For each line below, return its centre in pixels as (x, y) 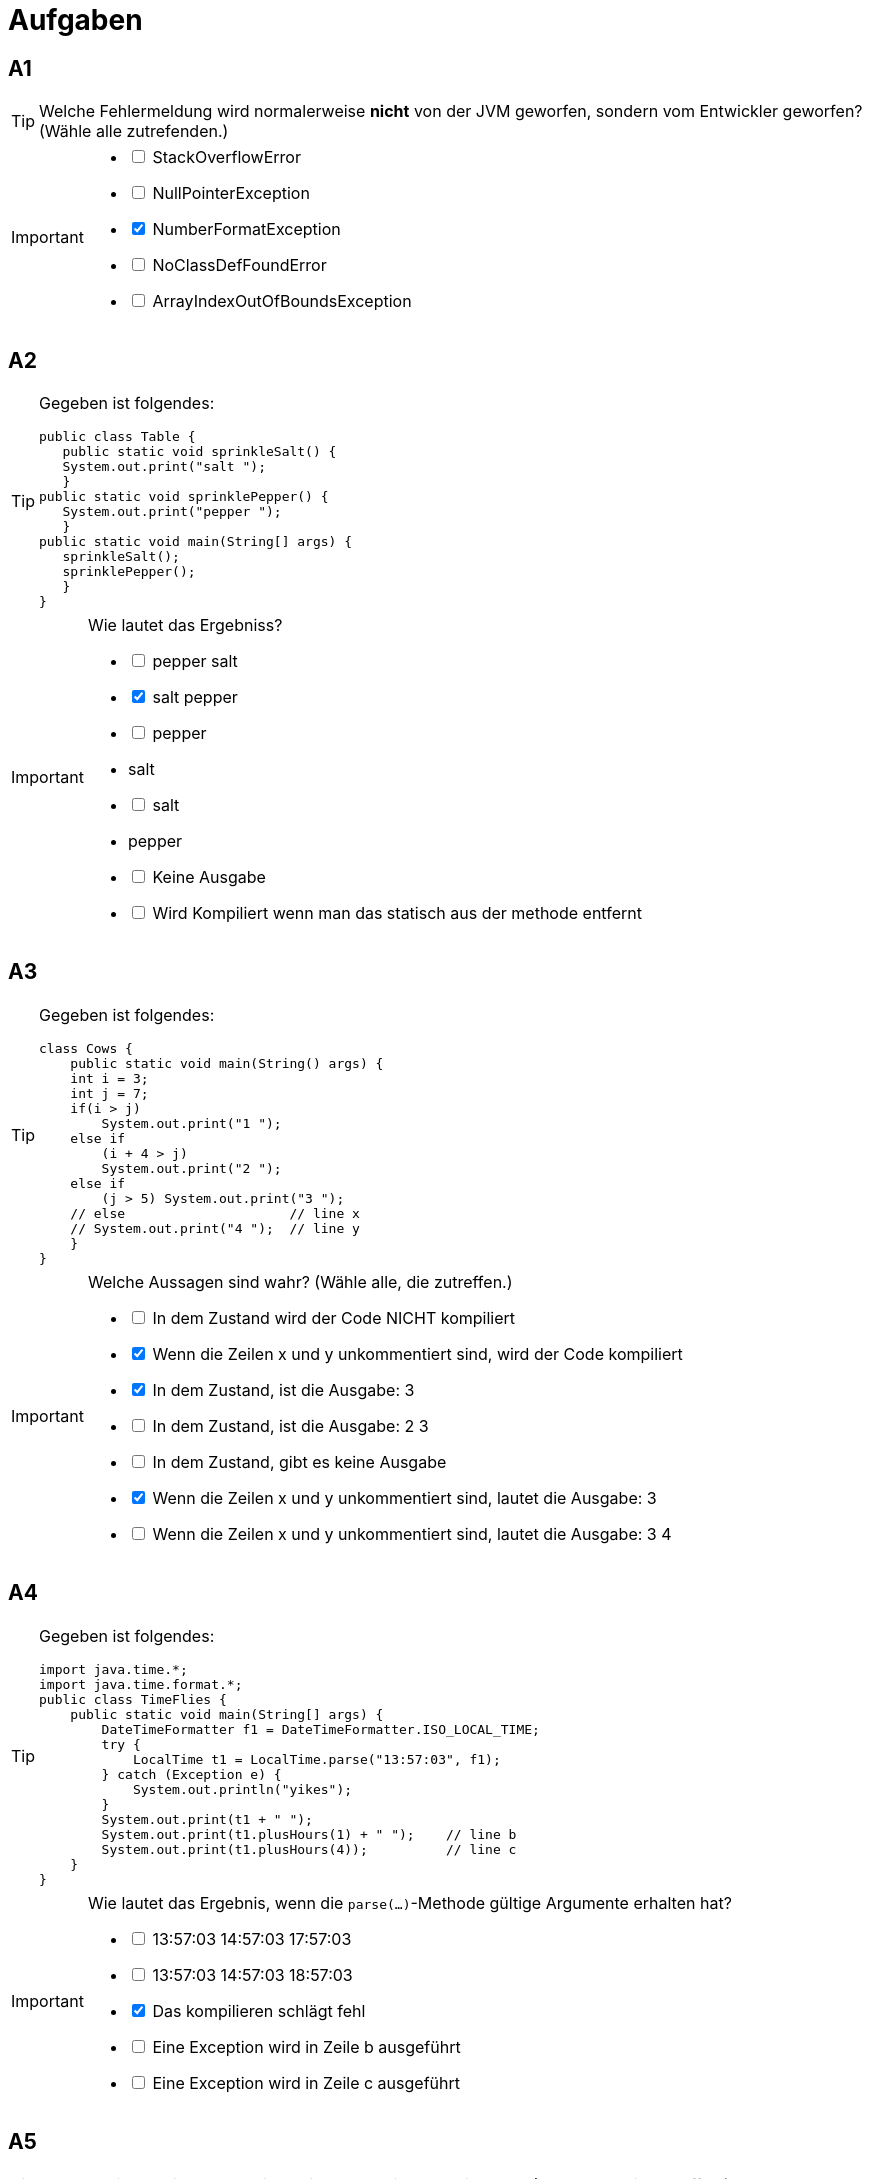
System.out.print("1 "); (191, 1123)
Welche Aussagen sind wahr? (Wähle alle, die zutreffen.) (300, 1281)
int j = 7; (109, 1093)
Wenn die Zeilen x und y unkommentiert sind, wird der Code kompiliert (417, 1353)
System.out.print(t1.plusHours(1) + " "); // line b (309, 1834)
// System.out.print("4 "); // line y (215, 1228)
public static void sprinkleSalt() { (199, 452)
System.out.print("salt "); (164, 467)
